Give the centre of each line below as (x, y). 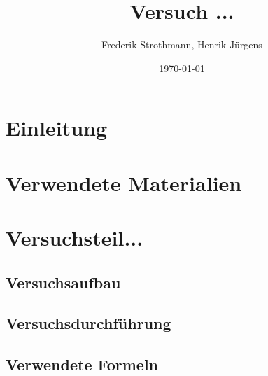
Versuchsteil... (75, 238)
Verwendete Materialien (124, 182)
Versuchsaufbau (63, 282)
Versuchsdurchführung (89, 323)
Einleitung (57, 128)
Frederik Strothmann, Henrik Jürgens (182, 44)
